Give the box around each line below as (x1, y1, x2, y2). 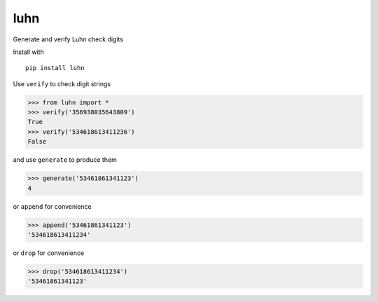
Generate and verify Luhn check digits (13, 35, 124, 43)
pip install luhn (25, 64, 85, 72)
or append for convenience (13, 202, 92, 210)
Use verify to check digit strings (13, 79, 111, 88)
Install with (13, 48, 45, 56)
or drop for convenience (13, 249, 85, 257)
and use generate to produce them (13, 156, 117, 164)
